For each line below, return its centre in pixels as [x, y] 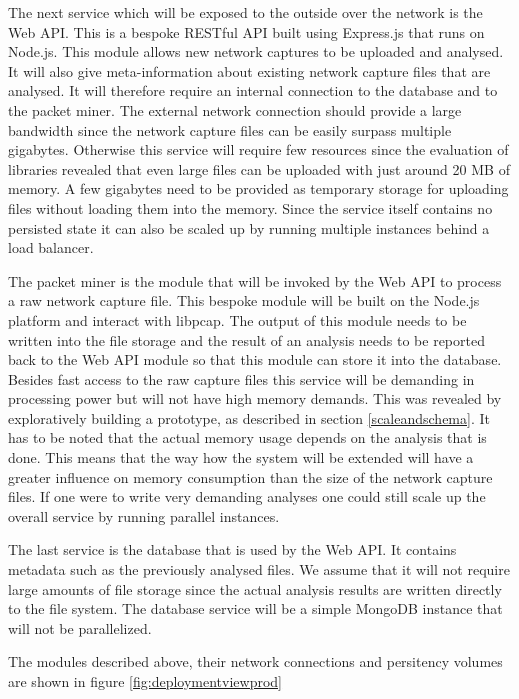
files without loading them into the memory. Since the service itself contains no [250, 207]
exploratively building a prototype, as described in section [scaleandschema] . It [249, 417]
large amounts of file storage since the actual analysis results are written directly [255, 588]
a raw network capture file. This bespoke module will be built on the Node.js [244, 300]
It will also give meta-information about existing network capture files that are [249, 70]
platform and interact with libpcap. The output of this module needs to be [237, 319]
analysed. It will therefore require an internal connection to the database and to [253, 90]
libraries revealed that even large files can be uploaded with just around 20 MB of [259, 168]
